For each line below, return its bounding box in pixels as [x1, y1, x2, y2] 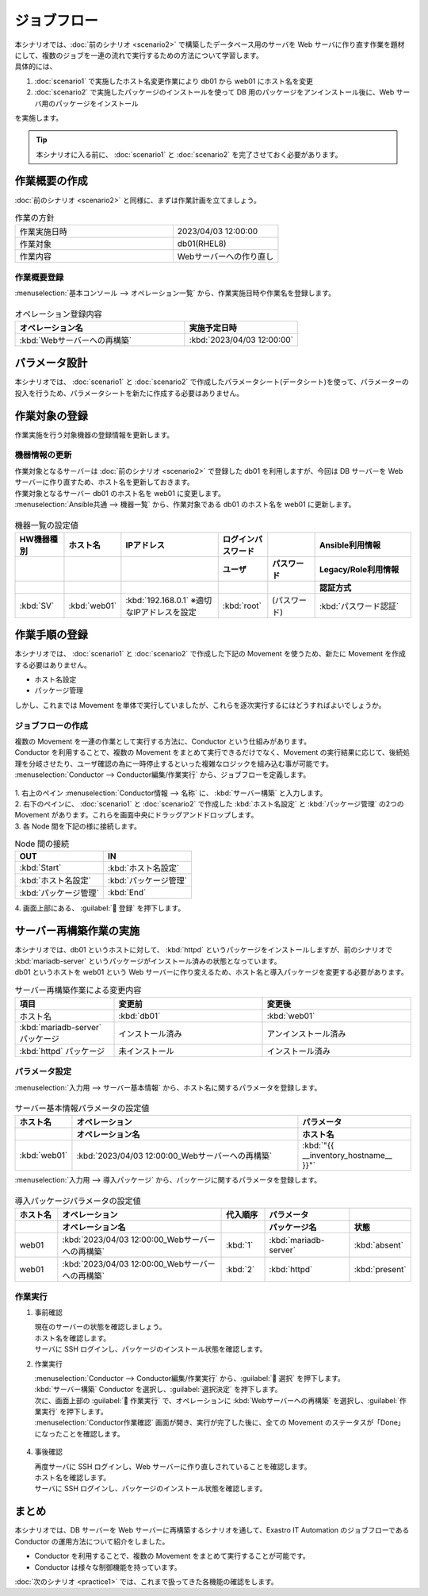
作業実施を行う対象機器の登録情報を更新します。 [14, 429, 174, 440]
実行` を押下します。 [40, 1407, 109, 1417]
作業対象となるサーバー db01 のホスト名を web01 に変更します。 [14, 488, 225, 498]
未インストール [118, 1045, 174, 1056]
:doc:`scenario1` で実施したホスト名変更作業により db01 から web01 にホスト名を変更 [34, 76, 313, 86]
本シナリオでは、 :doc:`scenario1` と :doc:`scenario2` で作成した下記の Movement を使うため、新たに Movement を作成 [14, 649, 406, 659]
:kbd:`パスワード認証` [319, 600, 399, 611]
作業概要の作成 [14, 175, 88, 188]
